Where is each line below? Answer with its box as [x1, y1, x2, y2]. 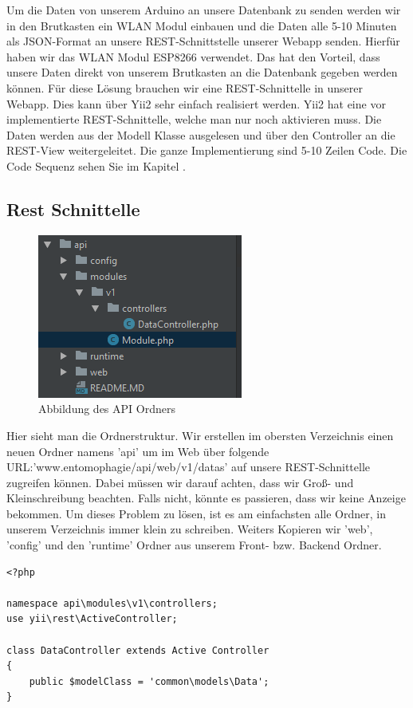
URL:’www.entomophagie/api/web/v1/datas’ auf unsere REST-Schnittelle [6, 458, 370, 475]
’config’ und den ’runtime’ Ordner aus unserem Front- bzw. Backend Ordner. [6, 537, 382, 553]
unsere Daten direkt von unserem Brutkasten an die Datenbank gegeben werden [6, 64, 398, 81]
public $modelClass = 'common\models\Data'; [29, 675, 269, 687]
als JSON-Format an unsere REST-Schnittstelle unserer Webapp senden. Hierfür [6, 33, 400, 49]
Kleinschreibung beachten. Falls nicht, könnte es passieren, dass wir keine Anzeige [6, 490, 406, 506]
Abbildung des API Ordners [38, 400, 175, 417]
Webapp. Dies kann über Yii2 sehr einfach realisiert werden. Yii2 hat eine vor [6, 95, 386, 112]
